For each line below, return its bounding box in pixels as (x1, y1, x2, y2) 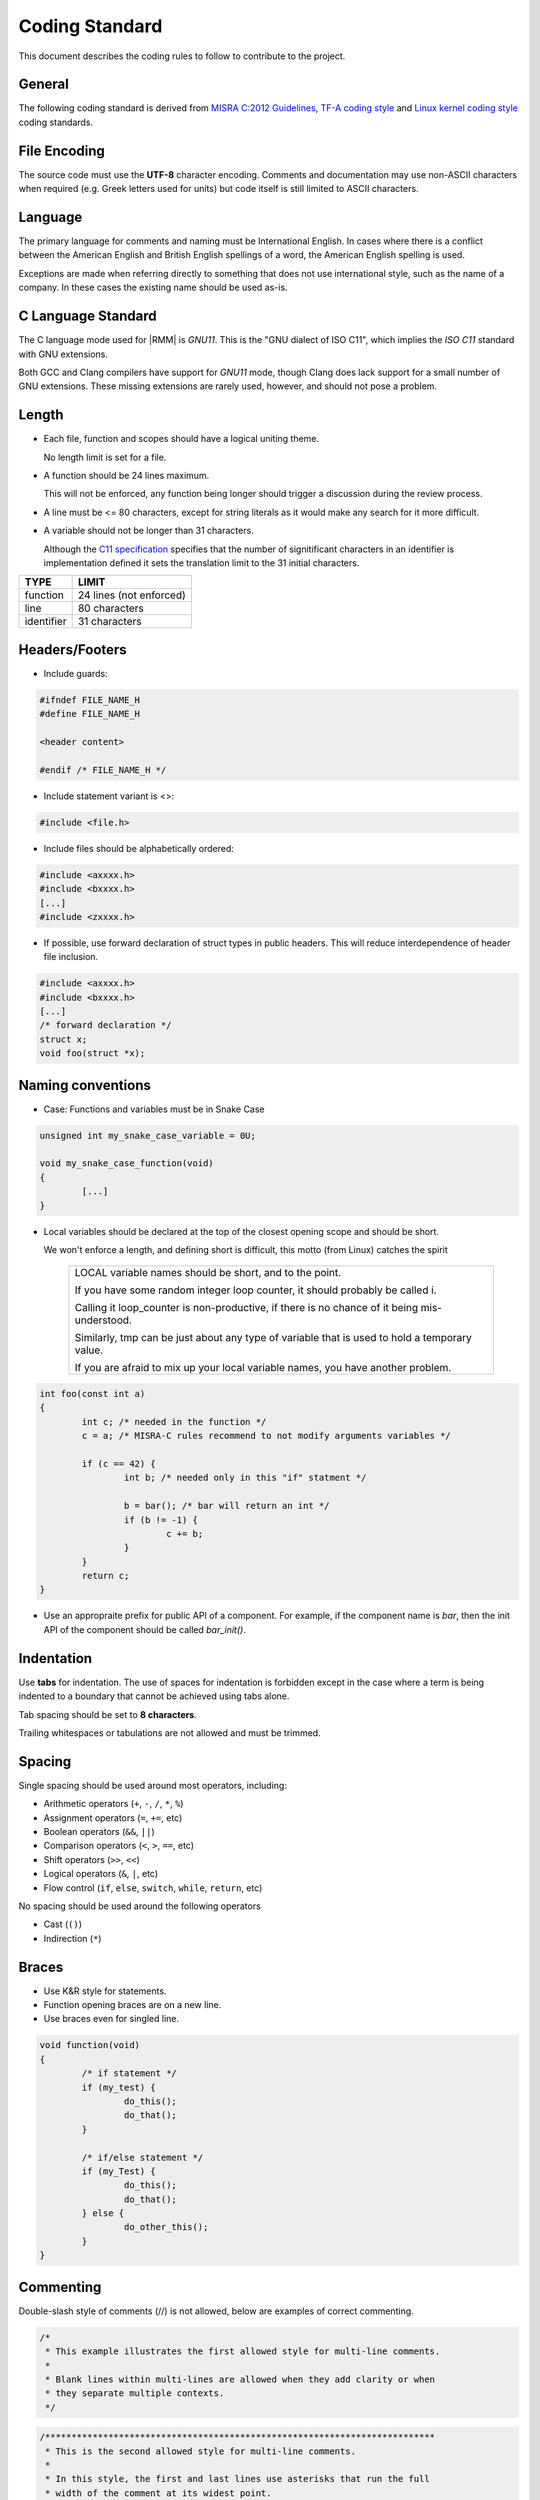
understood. (74, 1313, 132, 1327)
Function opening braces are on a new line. (43, 1999, 222, 2011)
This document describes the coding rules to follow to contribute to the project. (18, 50, 346, 62)
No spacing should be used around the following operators (18, 1900, 262, 1912)
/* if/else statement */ (81, 2151, 204, 2163)
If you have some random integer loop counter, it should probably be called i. (74, 1283, 437, 1297)
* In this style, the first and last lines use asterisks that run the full (45, 2473, 430, 2485)
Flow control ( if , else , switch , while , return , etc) (43, 1881, 263, 1894)
